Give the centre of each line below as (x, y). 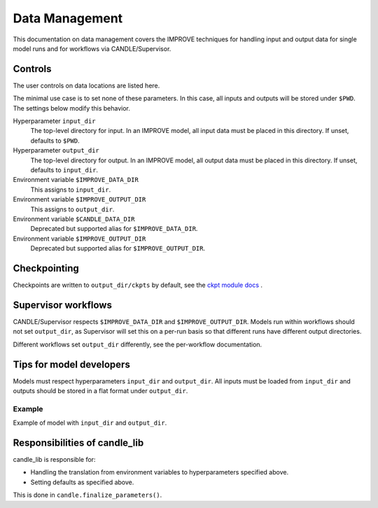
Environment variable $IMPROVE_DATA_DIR (76, 180)
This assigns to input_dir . (71, 190)
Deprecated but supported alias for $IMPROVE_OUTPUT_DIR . (118, 248)
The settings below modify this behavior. (72, 108)
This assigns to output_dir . (72, 209)
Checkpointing (46, 268)
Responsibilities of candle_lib (78, 443)
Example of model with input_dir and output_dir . (90, 423)
